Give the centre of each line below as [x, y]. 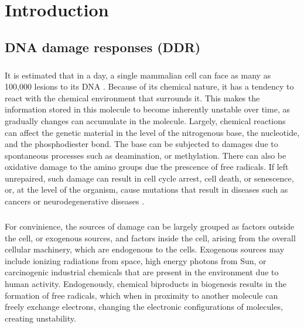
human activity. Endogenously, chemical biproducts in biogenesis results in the [146, 283]
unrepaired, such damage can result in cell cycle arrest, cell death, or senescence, [149, 178]
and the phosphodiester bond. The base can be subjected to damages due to [141, 144]
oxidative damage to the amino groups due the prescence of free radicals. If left [147, 167]
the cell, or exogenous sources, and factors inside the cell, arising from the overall [150, 238]
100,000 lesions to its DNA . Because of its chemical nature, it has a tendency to [149, 86]
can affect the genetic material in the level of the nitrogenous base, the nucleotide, [152, 132]
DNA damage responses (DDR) [103, 47]
